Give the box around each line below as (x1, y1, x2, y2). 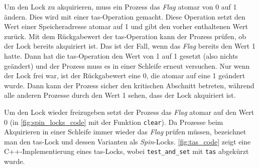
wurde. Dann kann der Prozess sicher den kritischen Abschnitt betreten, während (4, 80, 254, 90)
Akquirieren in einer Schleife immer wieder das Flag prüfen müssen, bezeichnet (4, 126, 246, 137)
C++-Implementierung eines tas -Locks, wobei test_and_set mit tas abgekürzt (4, 146, 249, 156)
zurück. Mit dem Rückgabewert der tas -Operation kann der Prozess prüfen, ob (4, 31, 246, 41)
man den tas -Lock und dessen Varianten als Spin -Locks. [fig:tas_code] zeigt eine (4, 136, 251, 146)
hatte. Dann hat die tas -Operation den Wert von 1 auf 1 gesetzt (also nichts (4, 50, 238, 61)
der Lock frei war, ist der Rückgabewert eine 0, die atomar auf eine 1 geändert (4, 70, 245, 81)
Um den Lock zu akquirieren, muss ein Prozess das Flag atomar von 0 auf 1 (4, 2, 237, 12)
